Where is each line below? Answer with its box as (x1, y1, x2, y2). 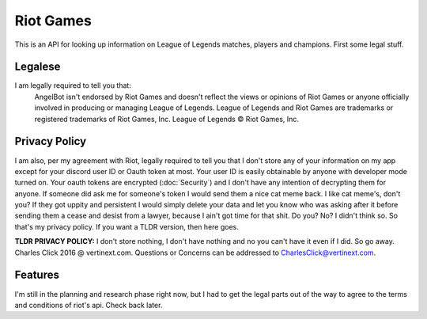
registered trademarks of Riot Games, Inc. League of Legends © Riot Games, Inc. (34, 114, 300, 123)
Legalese (14, 60, 61, 74)
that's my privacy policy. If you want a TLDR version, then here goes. (14, 222, 239, 231)
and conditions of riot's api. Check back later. (14, 300, 163, 310)
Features (14, 268, 59, 282)
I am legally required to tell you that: (14, 81, 132, 90)
